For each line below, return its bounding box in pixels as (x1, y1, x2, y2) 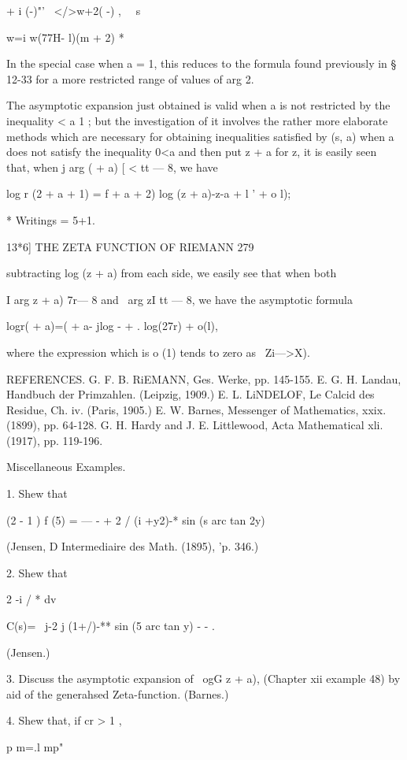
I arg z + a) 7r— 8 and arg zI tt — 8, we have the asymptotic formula (6, 291, 353, 307)
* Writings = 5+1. (6, 211, 95, 228)
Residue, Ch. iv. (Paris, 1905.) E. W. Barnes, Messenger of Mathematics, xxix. (6, 401, 387, 417)
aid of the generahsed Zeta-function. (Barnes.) (6, 685, 229, 702)
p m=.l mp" (6, 739, 64, 754)
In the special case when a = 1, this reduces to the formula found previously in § (6, 55, 397, 72)
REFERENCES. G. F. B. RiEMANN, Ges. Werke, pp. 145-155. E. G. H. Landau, (6, 370, 401, 387)
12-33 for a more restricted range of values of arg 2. (6, 70, 254, 87)
